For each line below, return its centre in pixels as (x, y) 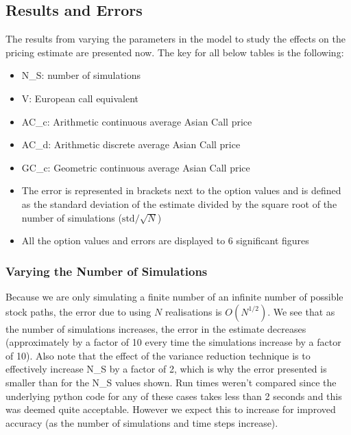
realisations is (193, 311)
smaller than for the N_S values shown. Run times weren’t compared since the (171, 382)
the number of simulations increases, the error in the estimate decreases (156, 328)
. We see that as (301, 311)
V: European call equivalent (80, 98)
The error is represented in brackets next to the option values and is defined (181, 190)
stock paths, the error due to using (78, 311)
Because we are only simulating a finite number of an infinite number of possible (174, 296)
